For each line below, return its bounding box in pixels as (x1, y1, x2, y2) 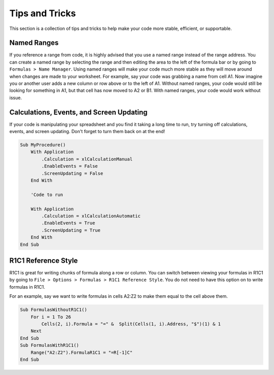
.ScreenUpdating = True (41, 227, 101, 233)
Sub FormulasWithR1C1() (20, 342, 80, 348)
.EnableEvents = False (41, 163, 98, 169)
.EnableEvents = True (41, 220, 95, 226)
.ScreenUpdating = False (41, 170, 104, 176)
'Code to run (30, 192, 63, 198)
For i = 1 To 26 (30, 314, 71, 320)
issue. (9, 95, 22, 101)
